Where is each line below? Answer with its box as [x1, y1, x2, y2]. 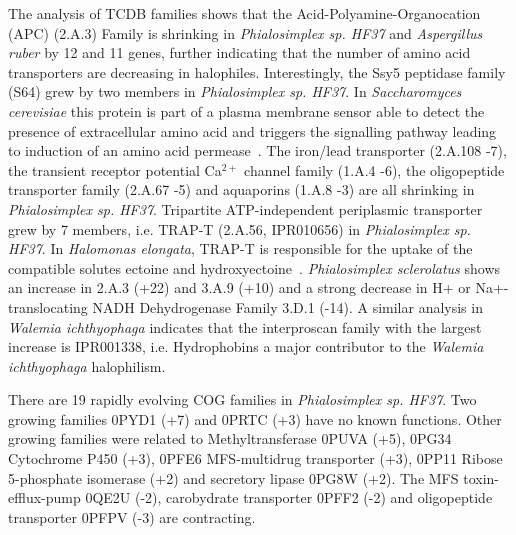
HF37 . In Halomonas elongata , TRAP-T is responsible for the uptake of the [8, 238, 473, 259]
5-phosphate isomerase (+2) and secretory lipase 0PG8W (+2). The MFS [8, 467, 459, 488]
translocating [8, 296, 88, 317]
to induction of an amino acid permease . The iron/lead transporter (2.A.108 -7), [8, 140, 507, 161]
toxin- [463, 467, 499, 488]
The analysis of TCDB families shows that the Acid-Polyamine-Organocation [8, 3, 481, 23]
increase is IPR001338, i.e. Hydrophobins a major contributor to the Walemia [8, 336, 484, 357]
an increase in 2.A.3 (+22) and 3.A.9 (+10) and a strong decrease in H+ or [8, 277, 471, 298]
